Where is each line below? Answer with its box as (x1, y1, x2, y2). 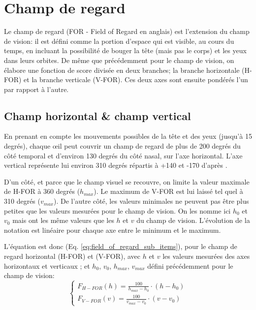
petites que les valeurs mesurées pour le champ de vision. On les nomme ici (4, 205, 231, 216)
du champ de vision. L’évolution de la (136, 215, 250, 225)
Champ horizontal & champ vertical (4, 108, 191, 123)
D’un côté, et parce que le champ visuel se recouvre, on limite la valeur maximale (4, 176, 250, 186)
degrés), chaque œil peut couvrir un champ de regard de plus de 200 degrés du (4, 141, 241, 151)
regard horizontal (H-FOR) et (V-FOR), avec (4, 251, 140, 261)
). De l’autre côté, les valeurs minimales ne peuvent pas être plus (53, 196, 249, 206)
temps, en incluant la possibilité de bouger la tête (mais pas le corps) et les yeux (4, 45, 247, 56)
